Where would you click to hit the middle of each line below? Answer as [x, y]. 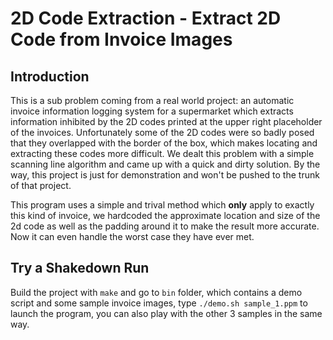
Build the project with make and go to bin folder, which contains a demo [156, 292]
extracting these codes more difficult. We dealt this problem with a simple [162, 153]
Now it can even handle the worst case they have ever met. [132, 236]
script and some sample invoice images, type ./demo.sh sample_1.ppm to [159, 303]
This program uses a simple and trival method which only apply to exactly [162, 205]
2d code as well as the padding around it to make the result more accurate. [165, 226]
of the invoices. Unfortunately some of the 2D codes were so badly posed [162, 132]
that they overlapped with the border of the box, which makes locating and [164, 143]
